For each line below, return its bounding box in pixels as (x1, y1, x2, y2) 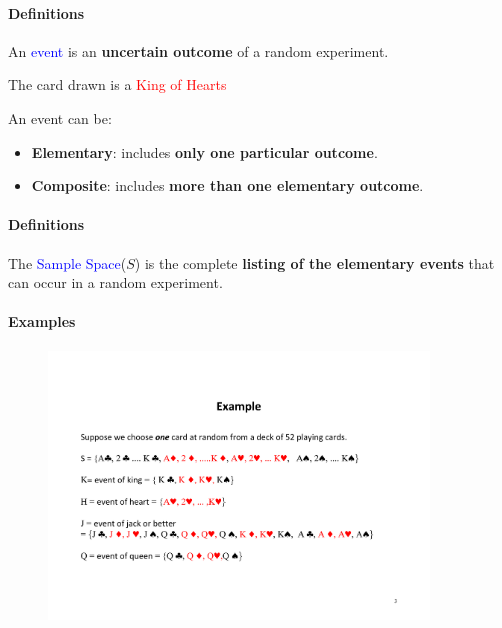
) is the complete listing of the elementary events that (134, 252, 495, 273)
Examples (8, 311, 76, 332)
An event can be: (8, 107, 112, 128)
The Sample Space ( (8, 252, 127, 273)
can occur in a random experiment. (8, 272, 223, 293)
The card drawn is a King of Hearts (8, 74, 227, 95)
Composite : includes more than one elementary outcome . (31, 175, 424, 196)
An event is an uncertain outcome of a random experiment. (8, 40, 389, 61)
